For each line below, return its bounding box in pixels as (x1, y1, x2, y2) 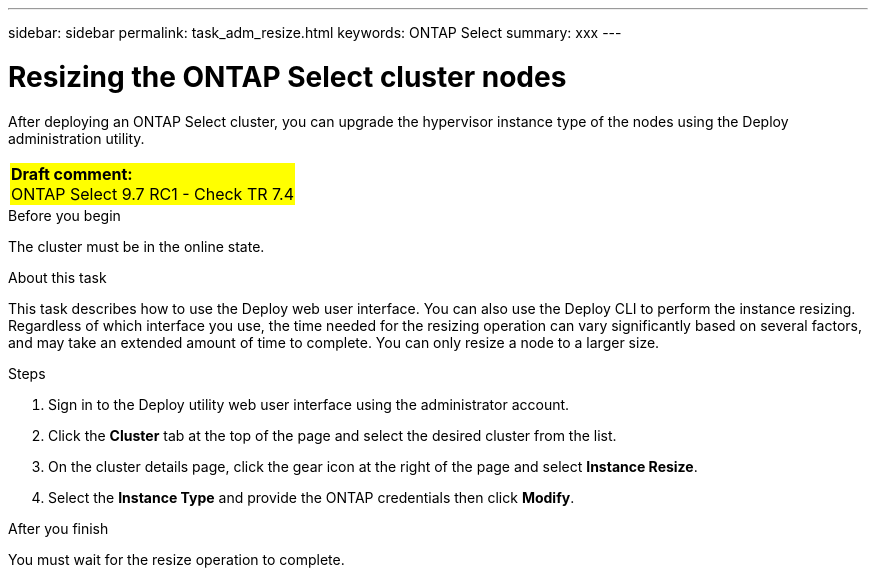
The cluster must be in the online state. (8, 237, 265, 255)
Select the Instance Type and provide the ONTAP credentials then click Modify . (48, 488, 575, 506)
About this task (8, 268, 107, 286)
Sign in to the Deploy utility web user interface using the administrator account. (48, 395, 570, 413)
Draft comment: (11, 163, 133, 184)
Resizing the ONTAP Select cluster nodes (8, 59, 567, 94)
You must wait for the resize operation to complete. (8, 550, 345, 568)
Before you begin (8, 206, 121, 224)
